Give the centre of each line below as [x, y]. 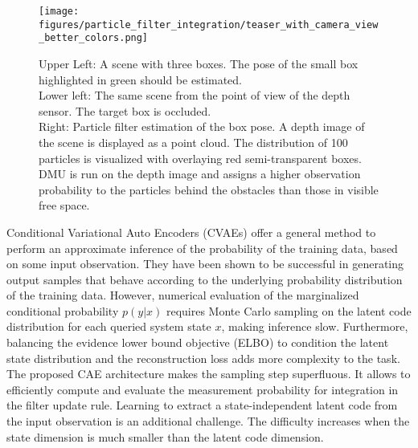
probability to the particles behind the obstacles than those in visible [209, 189]
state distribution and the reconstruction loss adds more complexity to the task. [203, 358]
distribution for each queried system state [109, 326]
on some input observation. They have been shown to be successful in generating [205, 264]
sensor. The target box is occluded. [125, 110]
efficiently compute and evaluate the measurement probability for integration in [203, 389]
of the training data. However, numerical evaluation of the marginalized [183, 295]
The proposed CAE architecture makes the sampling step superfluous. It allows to [209, 374]
